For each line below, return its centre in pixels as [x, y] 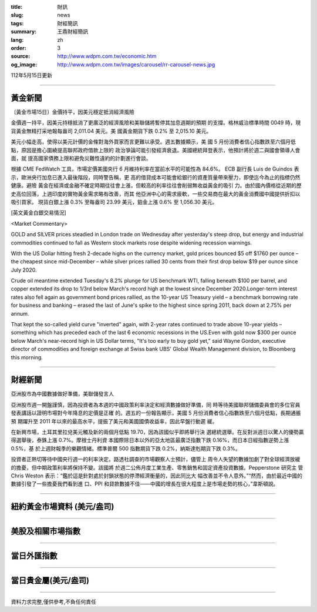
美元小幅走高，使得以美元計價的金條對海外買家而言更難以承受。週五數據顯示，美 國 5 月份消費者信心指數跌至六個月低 [154, 142]
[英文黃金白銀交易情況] [39, 213]
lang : [17, 40]
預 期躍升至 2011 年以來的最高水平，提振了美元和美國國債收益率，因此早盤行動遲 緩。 [114, 421]
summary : [24, 32]
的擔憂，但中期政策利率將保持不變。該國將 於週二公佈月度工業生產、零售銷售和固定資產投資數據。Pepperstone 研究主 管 [157, 467]
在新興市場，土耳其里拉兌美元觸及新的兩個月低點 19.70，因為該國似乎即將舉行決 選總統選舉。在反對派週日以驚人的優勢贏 [158, 432]
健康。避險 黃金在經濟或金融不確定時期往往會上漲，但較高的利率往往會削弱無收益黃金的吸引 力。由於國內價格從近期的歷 [156, 186]
